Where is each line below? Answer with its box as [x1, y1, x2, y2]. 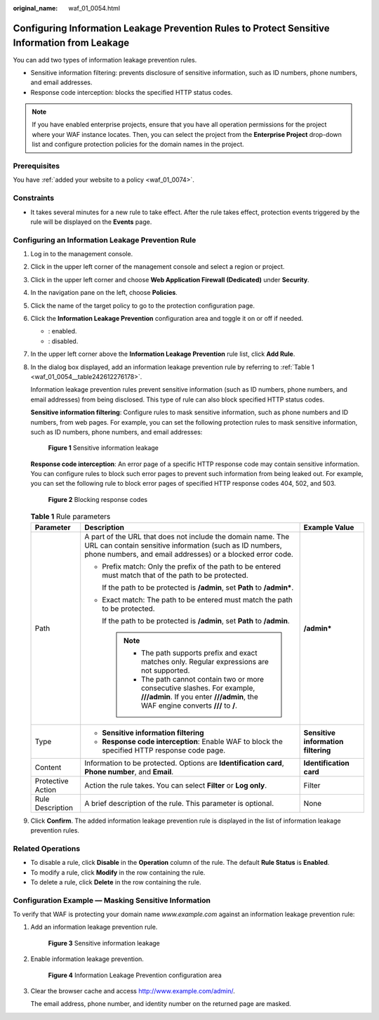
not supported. [140, 665, 190, 675]
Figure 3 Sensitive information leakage [48, 939, 161, 947]
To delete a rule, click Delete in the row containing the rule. [30, 877, 201, 886]
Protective [34, 776, 69, 786]
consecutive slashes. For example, [140, 683, 255, 693]
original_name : [13, 4, 58, 12]
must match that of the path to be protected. [102, 570, 248, 580]
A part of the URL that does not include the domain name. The [84, 531, 290, 541]
